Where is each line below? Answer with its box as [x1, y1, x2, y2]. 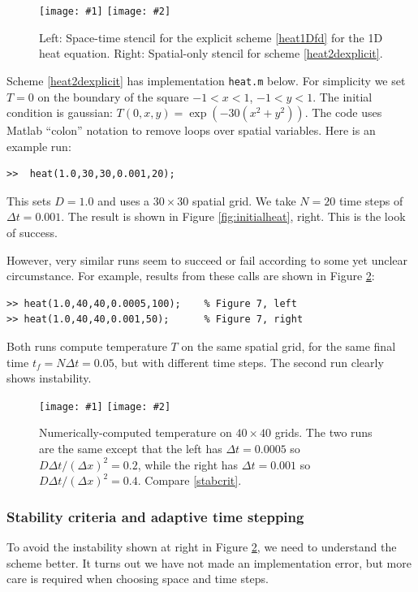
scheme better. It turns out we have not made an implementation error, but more [6, 554, 412, 571]
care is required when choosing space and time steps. [6, 570, 269, 587]
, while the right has [137, 456, 239, 473]
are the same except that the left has [39, 440, 222, 457]
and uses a [97, 192, 150, 209]
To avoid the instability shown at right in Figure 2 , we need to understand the [6, 538, 397, 555]
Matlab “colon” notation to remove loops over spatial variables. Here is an [6, 122, 376, 139]
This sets [6, 192, 51, 209]
